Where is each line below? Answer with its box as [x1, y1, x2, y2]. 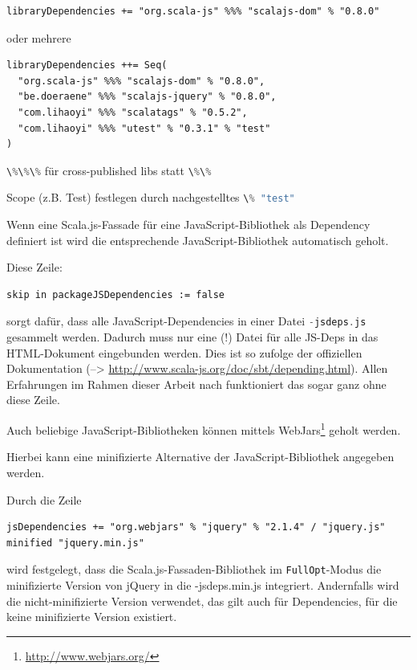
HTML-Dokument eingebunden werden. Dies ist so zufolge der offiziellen [6, 344, 362, 361]
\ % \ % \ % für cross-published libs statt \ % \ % [6, 161, 212, 178]
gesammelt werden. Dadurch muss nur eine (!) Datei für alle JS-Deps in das [6, 329, 379, 345]
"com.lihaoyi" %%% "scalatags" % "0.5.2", [18, 106, 248, 118]
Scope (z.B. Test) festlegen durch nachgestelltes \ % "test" [6, 189, 295, 206]
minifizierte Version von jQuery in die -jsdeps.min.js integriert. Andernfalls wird [6, 576, 399, 593]
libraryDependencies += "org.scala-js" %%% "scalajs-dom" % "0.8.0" [6, 6, 380, 17]
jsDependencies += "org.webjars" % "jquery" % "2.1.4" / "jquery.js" [6, 521, 386, 533]
